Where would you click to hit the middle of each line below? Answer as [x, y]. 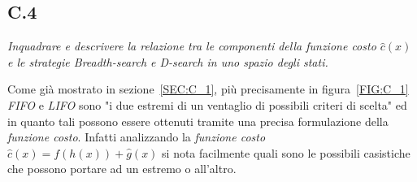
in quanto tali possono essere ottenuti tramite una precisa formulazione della [198, 121]
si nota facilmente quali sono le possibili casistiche [286, 152]
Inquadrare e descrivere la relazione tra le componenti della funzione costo [192, 46]
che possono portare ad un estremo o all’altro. [122, 169]
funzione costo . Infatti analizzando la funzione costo [137, 137]
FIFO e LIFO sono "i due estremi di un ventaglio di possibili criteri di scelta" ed [207, 104]
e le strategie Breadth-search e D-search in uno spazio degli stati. [168, 61]
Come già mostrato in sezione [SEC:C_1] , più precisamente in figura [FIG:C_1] [208, 89]
